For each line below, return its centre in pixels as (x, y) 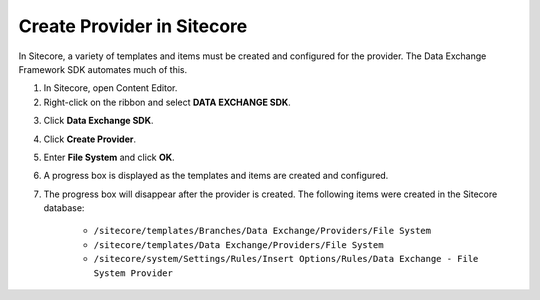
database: (64, 208)
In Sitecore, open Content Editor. (110, 88)
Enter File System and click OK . (109, 157)
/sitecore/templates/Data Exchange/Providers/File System (238, 244)
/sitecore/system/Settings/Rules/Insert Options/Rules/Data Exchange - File (286, 259)
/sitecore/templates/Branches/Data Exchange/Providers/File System (262, 231)
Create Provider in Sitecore (133, 26)
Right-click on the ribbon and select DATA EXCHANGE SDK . (167, 102)
